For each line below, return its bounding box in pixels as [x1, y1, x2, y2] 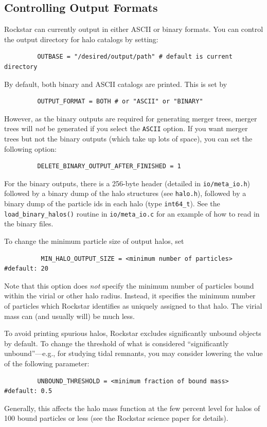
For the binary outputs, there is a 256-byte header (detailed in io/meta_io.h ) [4, 177, 251, 188]
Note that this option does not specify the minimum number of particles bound [4, 280, 254, 291]
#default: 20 [4, 265, 48, 273]
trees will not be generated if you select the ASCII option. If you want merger [4, 123, 248, 134]
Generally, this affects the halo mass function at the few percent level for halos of [4, 402, 260, 413]
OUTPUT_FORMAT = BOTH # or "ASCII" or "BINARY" [37, 98, 203, 105]
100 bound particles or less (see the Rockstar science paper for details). [4, 413, 228, 423]
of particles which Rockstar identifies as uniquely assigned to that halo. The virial [4, 300, 262, 311]
